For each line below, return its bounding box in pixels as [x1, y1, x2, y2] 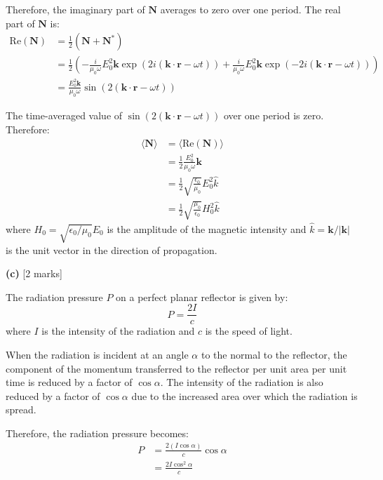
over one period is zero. [223, 108, 324, 123]
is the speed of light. [205, 324, 293, 338]
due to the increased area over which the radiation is [131, 388, 358, 403]
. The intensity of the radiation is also [160, 375, 323, 389]
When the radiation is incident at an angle [6, 347, 189, 361]
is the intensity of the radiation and [41, 324, 195, 338]
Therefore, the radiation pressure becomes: [6, 425, 189, 440]
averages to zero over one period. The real [160, 2, 341, 16]
